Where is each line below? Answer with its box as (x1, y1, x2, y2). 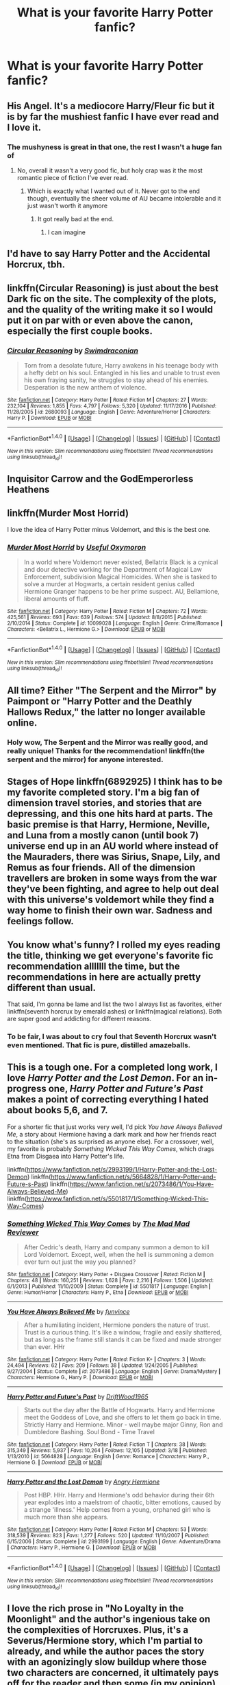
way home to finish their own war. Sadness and (7, 905, 213, 917)
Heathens (7, 484, 50, 495)
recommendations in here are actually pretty (7, 971, 201, 983)
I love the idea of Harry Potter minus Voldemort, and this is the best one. (7, 526, 211, 534)
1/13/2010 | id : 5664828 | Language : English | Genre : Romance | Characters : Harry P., (7, 1453, 209, 1460)
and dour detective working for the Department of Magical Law (23, 566, 202, 574)
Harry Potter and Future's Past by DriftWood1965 (7, 1392, 149, 1401)
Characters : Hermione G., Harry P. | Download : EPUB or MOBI (7, 1374, 153, 1381)
